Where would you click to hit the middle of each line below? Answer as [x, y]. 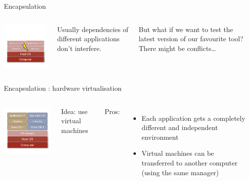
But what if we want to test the [186, 29]
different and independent [180, 127]
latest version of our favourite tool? [191, 39]
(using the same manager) [180, 172]
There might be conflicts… [177, 48]
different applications [88, 39]
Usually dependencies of [93, 29]
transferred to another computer [190, 162]
